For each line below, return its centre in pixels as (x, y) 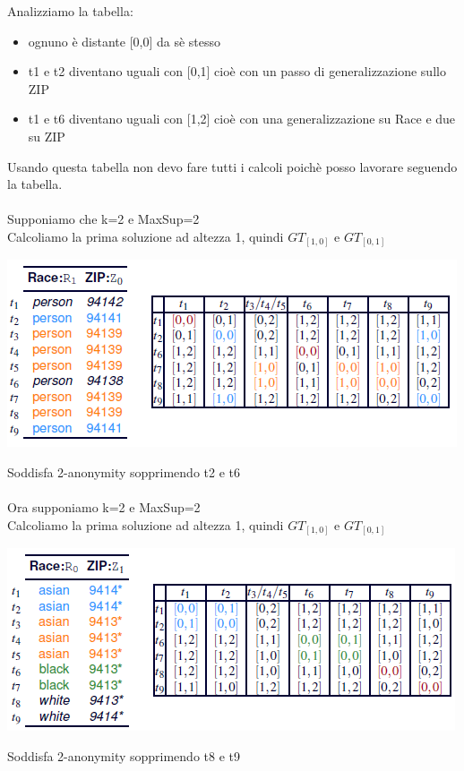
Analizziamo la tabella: (70, 11)
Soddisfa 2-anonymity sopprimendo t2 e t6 (124, 472)
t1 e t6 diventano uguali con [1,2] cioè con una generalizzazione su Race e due (242, 119)
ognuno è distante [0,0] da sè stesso (125, 41)
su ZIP (47, 136)
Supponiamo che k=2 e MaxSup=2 (103, 219)
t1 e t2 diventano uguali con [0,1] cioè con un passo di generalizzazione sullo (237, 71)
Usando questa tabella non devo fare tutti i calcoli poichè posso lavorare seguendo (232, 166)
